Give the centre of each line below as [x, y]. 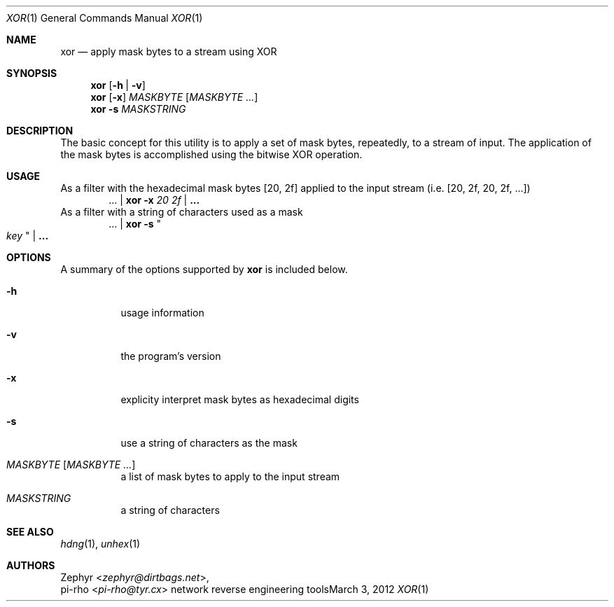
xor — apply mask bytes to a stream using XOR [169, 51]
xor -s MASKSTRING [138, 109]
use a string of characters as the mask [209, 443]
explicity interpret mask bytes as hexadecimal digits [240, 399]
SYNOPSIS [32, 73]
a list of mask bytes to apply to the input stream [230, 476]
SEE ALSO [30, 532]
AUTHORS [31, 565]
